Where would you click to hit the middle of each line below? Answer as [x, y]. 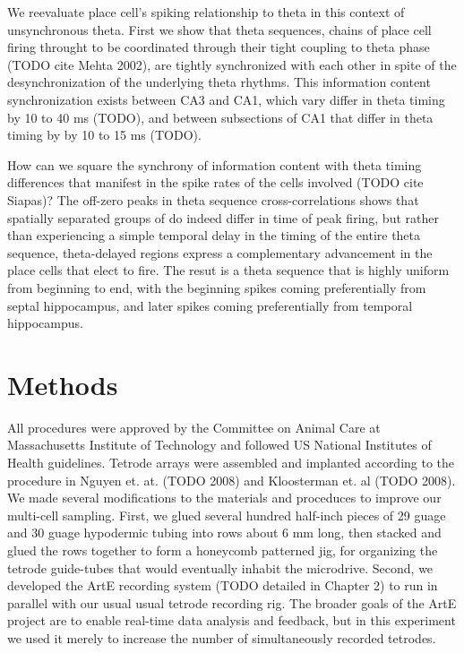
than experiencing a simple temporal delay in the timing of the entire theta [214, 235]
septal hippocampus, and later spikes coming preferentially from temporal [210, 305]
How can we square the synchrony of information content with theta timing [215, 164]
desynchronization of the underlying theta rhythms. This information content [219, 82]
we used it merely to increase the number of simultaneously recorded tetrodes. [222, 637]
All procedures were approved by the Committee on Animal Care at [194, 427]
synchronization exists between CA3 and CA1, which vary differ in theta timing [226, 99]
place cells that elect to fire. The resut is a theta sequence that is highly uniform [228, 270]
